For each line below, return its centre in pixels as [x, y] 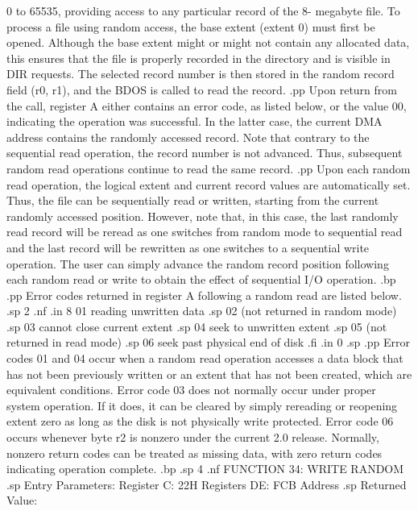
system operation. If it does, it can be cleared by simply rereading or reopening [202, 405]
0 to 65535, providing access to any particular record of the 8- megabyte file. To [203, 10]
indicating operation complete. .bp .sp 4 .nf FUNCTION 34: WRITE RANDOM [205, 469]
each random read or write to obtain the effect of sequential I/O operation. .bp [201, 279]
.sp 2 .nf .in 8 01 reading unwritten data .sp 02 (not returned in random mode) [202, 311]
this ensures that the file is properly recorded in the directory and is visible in [199, 58]
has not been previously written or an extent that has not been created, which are [209, 374]
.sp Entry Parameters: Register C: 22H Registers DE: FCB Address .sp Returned [207, 484]
